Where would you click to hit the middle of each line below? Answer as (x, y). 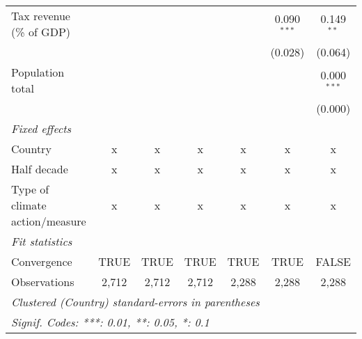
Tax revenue (41, 16)
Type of (30, 189)
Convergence (42, 261)
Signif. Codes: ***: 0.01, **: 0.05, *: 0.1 (110, 322)
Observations (43, 282)
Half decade (40, 169)
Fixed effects (41, 128)
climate (29, 205)
